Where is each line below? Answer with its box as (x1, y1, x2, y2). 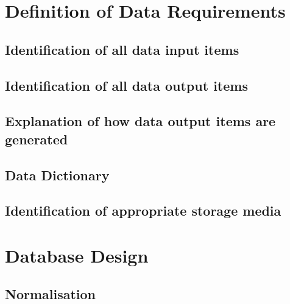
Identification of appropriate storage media (5, 201, 281, 220)
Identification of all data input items (5, 40, 239, 58)
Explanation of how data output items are (5, 111, 276, 130)
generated (5, 129, 68, 148)
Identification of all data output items (5, 76, 248, 94)
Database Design (5, 242, 149, 267)
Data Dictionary (5, 165, 110, 184)
